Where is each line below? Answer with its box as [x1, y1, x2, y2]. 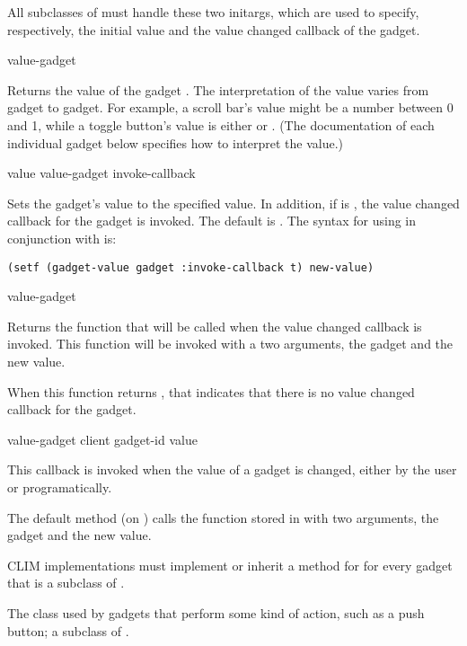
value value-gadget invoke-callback [7, 164, 196, 182]
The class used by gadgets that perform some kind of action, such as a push [7, 603, 425, 622]
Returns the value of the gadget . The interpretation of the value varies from [7, 80, 429, 99]
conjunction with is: [7, 228, 117, 247]
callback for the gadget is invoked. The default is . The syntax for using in [7, 211, 416, 230]
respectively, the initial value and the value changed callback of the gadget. [7, 20, 420, 39]
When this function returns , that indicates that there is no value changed [7, 382, 415, 401]
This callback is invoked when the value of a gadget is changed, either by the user [7, 460, 457, 479]
